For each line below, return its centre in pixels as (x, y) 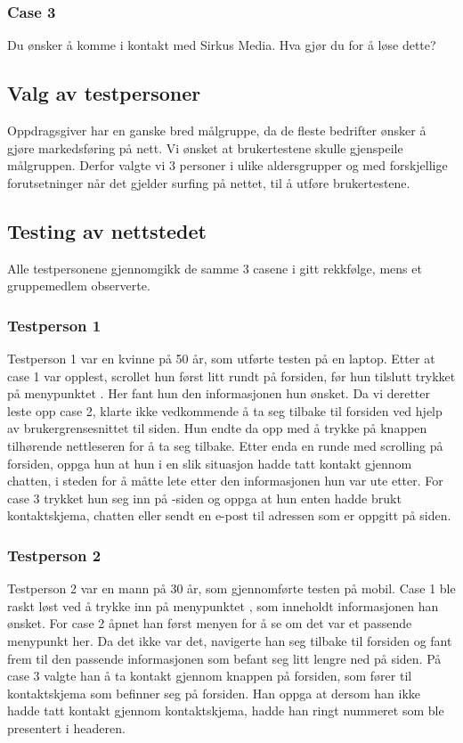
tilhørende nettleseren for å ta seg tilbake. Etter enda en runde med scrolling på (225, 445)
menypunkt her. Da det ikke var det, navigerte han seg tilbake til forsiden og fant (230, 640)
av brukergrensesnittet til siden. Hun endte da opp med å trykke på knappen (217, 428)
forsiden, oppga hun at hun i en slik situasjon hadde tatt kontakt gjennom (210, 463)
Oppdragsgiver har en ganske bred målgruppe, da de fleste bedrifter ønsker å (217, 131)
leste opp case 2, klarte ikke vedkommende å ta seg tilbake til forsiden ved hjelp (225, 410)
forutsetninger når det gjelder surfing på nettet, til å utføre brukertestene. (209, 182)
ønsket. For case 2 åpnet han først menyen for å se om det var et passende (210, 623)
